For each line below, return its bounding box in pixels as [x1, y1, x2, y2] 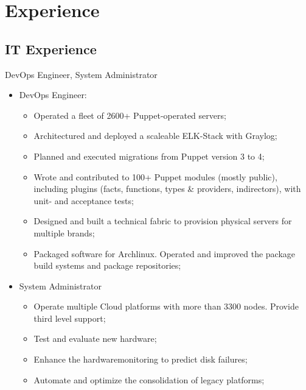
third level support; [33, 311, 106, 324]
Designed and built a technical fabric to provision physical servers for [33, 214, 292, 227]
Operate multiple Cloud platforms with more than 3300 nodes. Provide [33, 300, 299, 313]
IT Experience [5, 39, 97, 58]
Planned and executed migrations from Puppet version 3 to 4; [33, 149, 265, 162]
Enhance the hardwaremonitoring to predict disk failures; [33, 353, 248, 366]
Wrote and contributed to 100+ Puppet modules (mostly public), [33, 170, 277, 183]
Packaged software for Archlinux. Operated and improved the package [33, 247, 296, 260]
